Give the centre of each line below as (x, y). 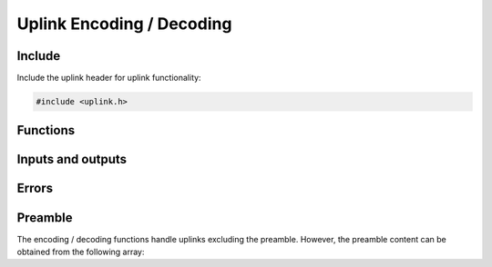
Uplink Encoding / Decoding (124, 24)
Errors (35, 188)
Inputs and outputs (72, 159)
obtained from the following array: (81, 252)
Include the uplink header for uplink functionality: (109, 78)
